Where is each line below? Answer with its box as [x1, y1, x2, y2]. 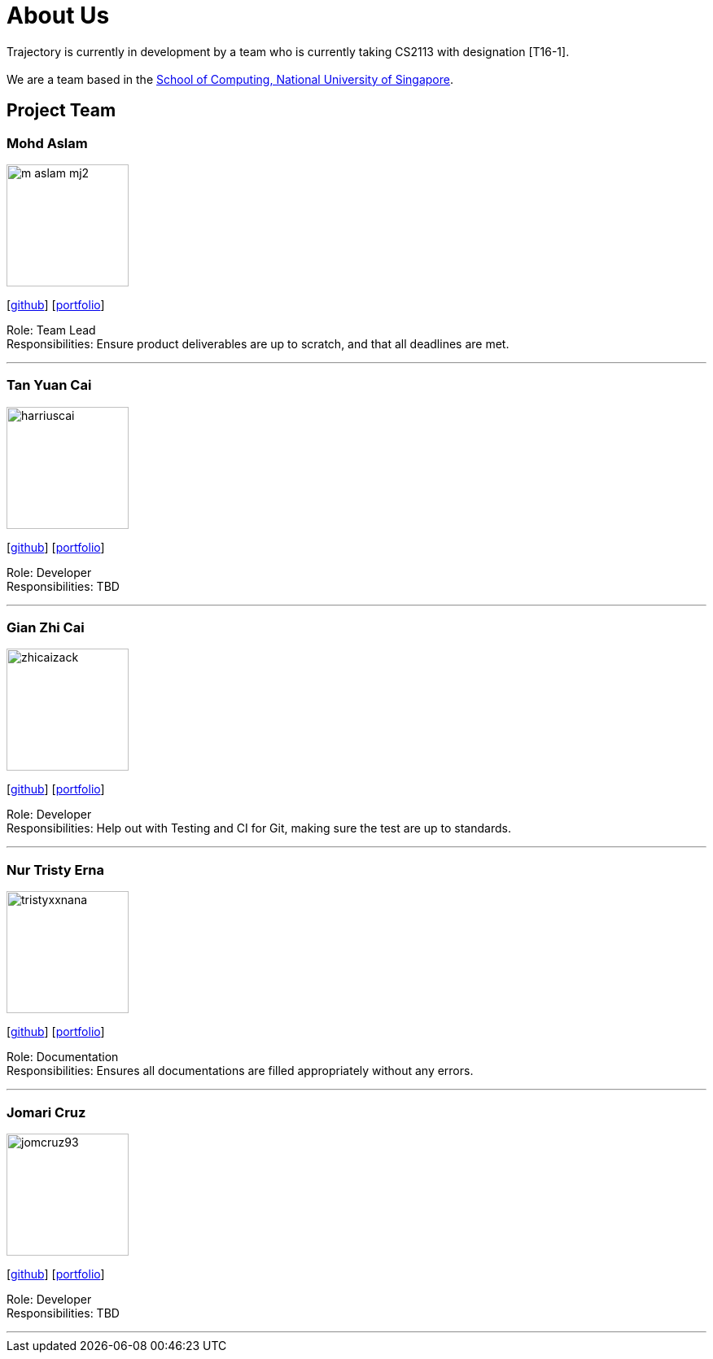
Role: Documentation [7, 1050, 119, 1064]
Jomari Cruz [7, 1103, 86, 1121]
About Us [7, 2, 110, 29]
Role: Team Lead [7, 322, 96, 337]
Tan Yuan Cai [7, 377, 92, 394]
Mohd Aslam [7, 134, 88, 151]
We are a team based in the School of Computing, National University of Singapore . [7, 72, 454, 86]
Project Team [7, 100, 116, 121]
